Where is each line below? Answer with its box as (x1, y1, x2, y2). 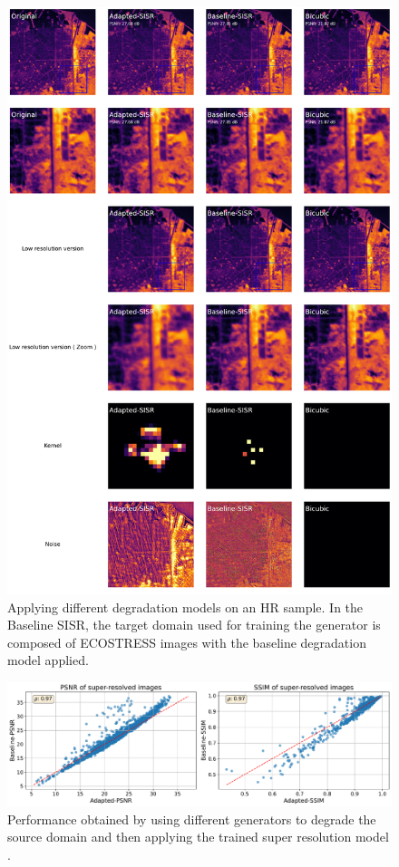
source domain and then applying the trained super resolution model (7, 827, 389, 846)
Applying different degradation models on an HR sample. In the (7, 597, 364, 616)
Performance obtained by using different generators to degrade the (7, 809, 376, 828)
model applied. (7, 650, 89, 670)
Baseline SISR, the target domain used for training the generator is (7, 615, 381, 634)
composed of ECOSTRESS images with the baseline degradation (7, 632, 366, 651)
